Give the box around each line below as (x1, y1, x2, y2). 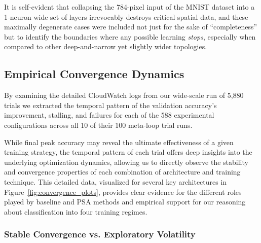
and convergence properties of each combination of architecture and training (4, 166, 241, 177)
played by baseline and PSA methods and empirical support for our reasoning (4, 196, 246, 207)
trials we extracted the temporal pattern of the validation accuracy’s (4, 99, 217, 110)
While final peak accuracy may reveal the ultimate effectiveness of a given (4, 136, 234, 147)
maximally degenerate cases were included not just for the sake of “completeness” (4, 21, 257, 32)
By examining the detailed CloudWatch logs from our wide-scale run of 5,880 (4, 90, 244, 100)
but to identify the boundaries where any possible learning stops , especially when (4, 31, 256, 42)
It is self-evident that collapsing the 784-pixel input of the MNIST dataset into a (4, 2, 255, 12)
